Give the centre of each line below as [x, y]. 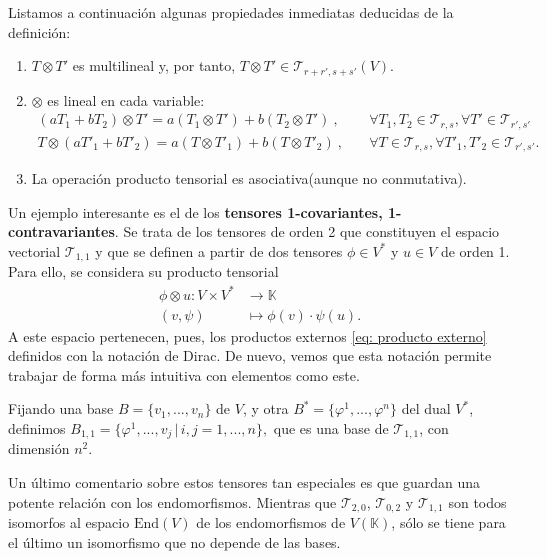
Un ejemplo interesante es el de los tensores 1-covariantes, [195, 211]
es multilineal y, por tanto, [154, 65]
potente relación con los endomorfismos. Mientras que [172, 501]
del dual [426, 408]
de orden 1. [475, 250]
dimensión [39, 448]
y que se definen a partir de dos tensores [219, 250]
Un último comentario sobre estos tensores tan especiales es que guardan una [244, 482]
